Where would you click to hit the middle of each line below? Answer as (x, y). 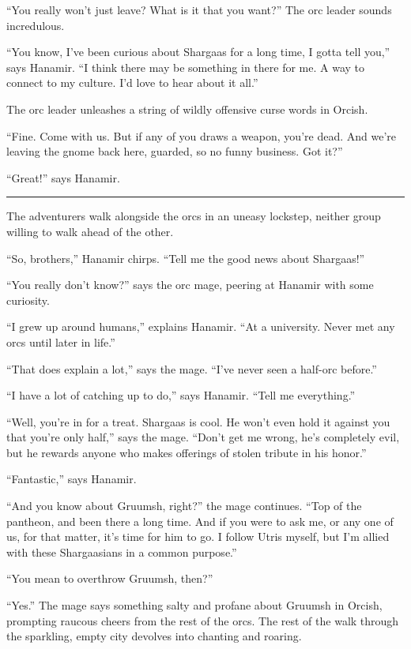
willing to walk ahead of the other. (90, 231)
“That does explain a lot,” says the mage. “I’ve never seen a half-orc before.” (192, 368)
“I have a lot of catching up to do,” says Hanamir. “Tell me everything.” (181, 395)
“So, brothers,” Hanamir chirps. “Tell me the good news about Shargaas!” (186, 258)
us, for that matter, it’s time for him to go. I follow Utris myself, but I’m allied (198, 536)
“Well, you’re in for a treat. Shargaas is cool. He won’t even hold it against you (198, 421)
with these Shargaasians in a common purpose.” (122, 551)
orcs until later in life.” (61, 341)
